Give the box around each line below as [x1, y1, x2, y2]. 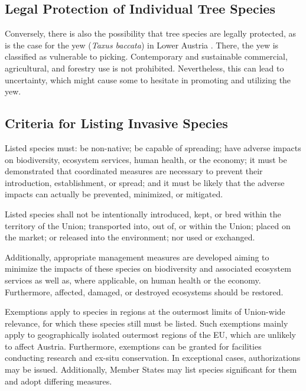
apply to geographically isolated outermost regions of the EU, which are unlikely [5, 328, 296, 341]
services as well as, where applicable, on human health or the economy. [5, 273, 261, 286]
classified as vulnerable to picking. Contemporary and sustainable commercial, [5, 50, 288, 63]
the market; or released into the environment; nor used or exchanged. [5, 231, 255, 243]
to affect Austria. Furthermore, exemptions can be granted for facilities [5, 340, 262, 352]
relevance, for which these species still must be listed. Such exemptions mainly [5, 317, 288, 329]
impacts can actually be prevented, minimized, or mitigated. [5, 188, 223, 200]
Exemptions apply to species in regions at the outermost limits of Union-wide [5, 305, 285, 318]
